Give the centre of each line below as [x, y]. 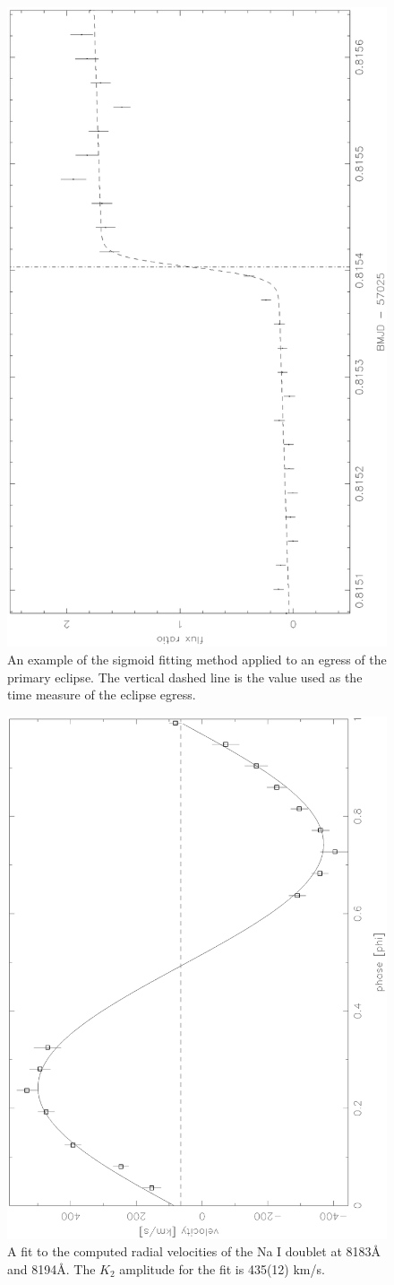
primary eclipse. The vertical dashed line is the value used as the [185, 677]
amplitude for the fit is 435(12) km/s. [222, 1268]
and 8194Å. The [51, 1268]
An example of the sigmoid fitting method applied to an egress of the [197, 659]
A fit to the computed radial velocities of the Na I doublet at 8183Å [194, 1251]
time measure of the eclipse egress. [102, 695]
